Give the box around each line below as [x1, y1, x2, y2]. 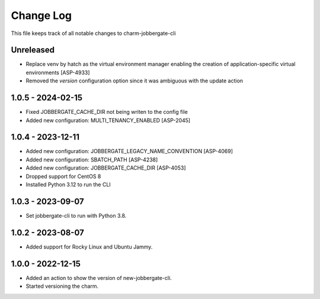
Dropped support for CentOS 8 [25, 173, 101, 180]
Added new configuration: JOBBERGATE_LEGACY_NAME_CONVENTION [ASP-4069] [25, 148, 233, 155]
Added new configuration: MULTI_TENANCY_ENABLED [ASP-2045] [25, 116, 191, 124]
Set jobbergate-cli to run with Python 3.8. [25, 212, 127, 219]
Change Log [11, 9, 72, 22]
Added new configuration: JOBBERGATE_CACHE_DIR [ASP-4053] [25, 164, 186, 171]
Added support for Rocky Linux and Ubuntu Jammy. [25, 243, 153, 250]
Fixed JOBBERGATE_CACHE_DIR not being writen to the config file [25, 109, 188, 116]
